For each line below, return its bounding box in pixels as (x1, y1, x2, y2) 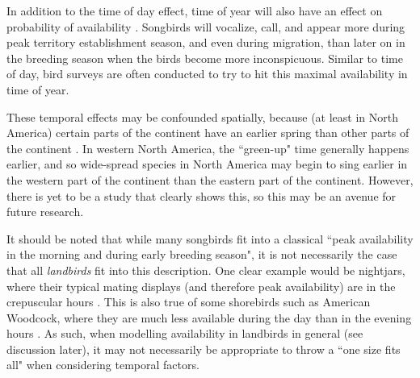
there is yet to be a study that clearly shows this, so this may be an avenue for (6, 187, 397, 204)
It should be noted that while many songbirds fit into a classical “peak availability (6, 230, 414, 247)
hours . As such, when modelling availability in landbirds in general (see (6, 325, 363, 342)
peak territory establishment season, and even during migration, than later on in (6, 34, 405, 51)
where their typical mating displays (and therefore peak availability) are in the (6, 277, 396, 294)
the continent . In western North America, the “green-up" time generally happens (6, 139, 409, 156)
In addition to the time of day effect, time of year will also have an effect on (6, 2, 383, 19)
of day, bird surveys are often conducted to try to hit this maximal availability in (6, 65, 408, 82)
